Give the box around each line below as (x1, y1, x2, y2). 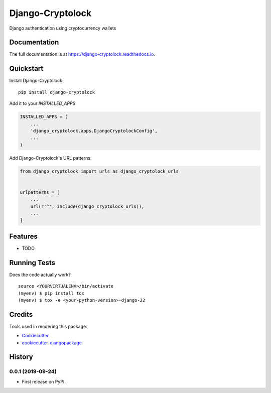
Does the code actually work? (9, 272, 71, 278)
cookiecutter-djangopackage (22, 339, 82, 346)
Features (9, 232, 38, 240)
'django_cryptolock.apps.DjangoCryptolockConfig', (30, 128, 158, 134)
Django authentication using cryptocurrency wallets (9, 25, 116, 31)
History (9, 353, 34, 361)
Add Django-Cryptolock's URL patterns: (9, 155, 92, 161)
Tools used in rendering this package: (9, 323, 87, 329)
